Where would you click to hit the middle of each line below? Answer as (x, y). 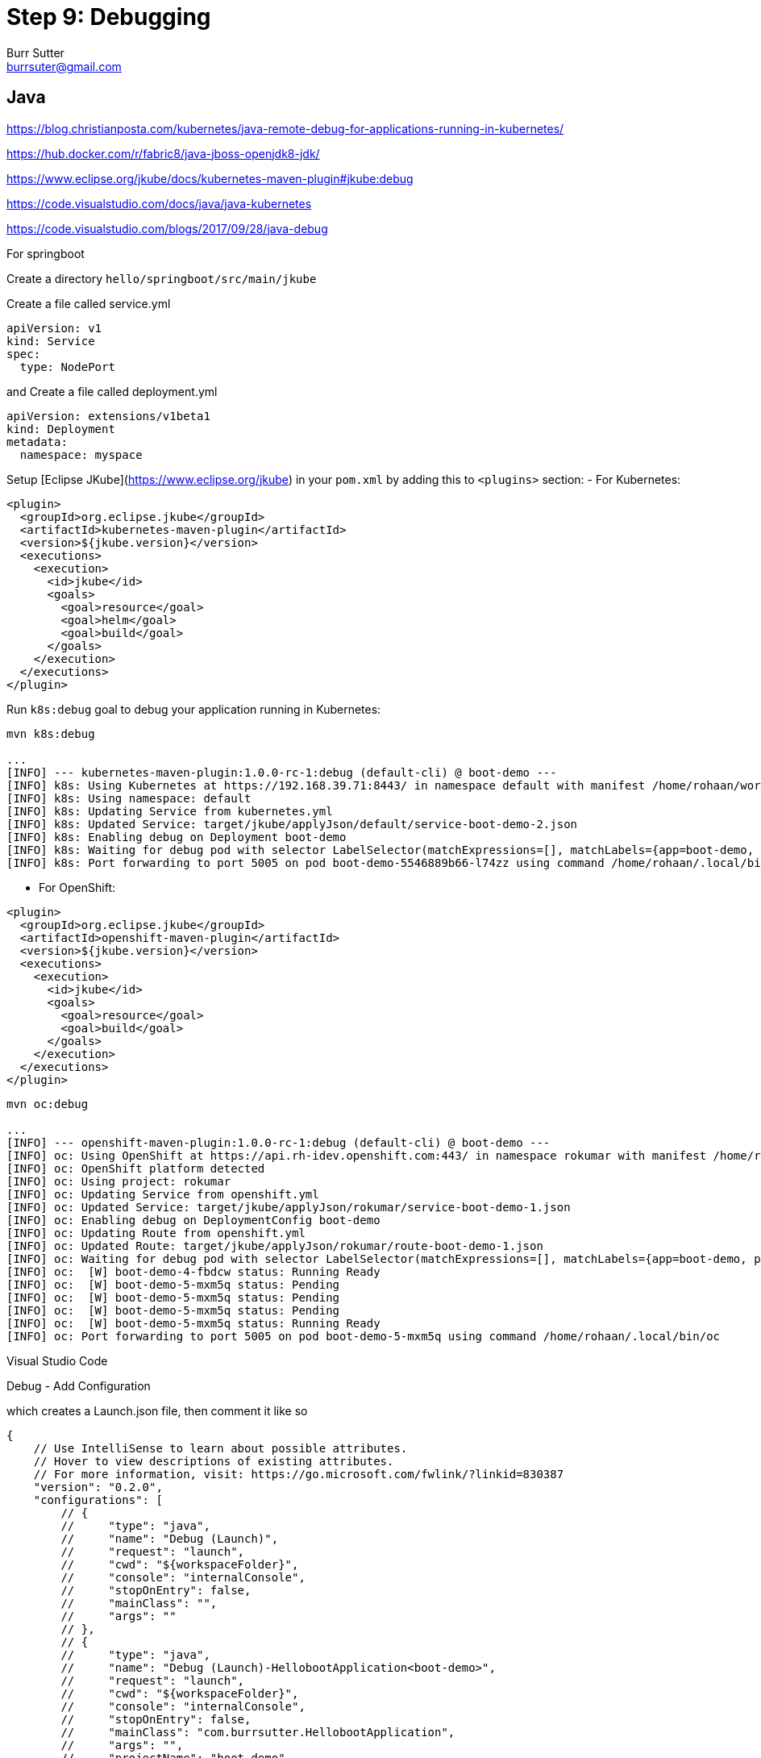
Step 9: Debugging (109, 17)
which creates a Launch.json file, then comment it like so (157, 1410)
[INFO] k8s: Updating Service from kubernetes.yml (170, 811)
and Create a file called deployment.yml (112, 391)
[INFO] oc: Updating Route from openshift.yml (156, 1233)
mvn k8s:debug (51, 733)
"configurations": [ (98, 1500)
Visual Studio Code (57, 1360)
